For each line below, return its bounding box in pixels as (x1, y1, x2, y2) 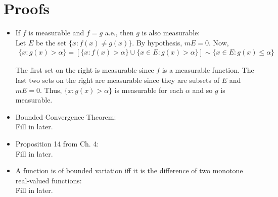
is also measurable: (142, 27, 200, 38)
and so (192, 84, 213, 95)
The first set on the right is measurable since (15, 65, 154, 75)
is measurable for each (114, 84, 183, 95)
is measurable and (28, 27, 84, 38)
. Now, (209, 37, 229, 47)
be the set (35, 37, 67, 47)
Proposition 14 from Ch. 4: (15, 138, 99, 149)
